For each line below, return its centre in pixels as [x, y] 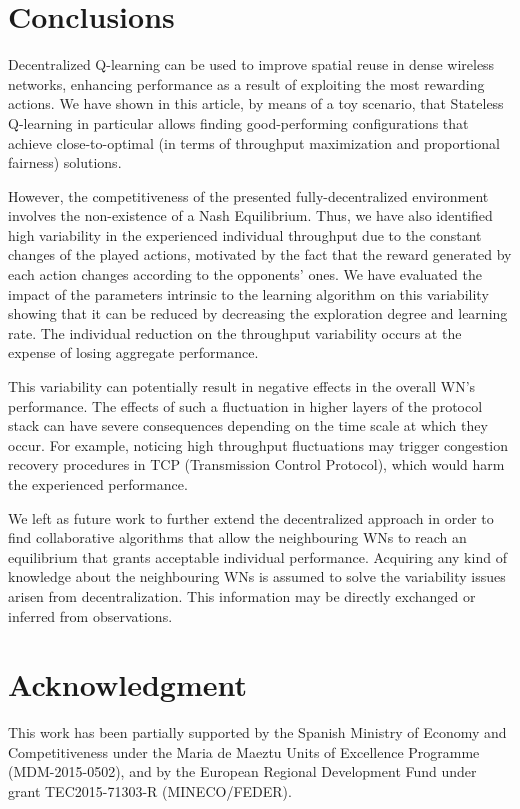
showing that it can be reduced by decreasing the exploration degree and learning [258, 313]
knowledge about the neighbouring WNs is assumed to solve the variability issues [257, 576]
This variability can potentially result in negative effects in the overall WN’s [242, 386]
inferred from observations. [90, 615]
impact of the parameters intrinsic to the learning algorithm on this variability [248, 293]
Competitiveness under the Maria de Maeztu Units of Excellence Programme [244, 751]
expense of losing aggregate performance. [133, 352]
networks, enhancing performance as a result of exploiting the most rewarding [246, 83]
